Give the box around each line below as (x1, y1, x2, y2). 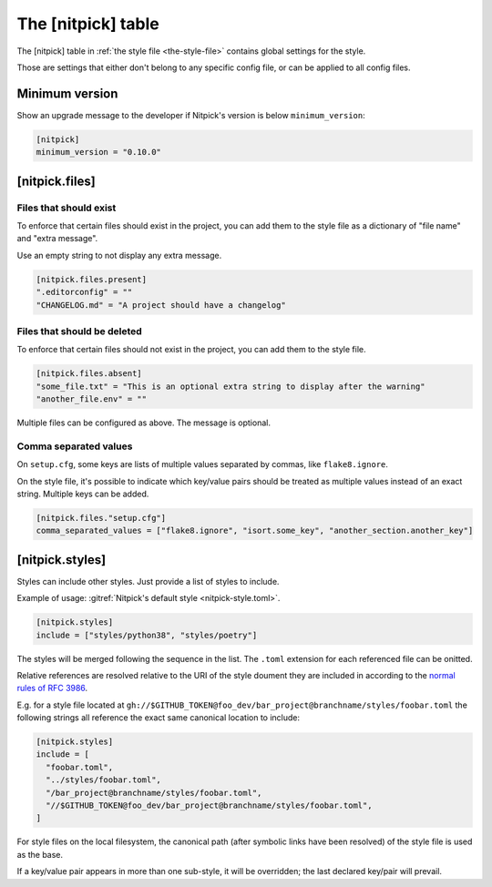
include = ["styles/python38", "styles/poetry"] (36, 629, 258, 640)
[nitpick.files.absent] (36, 369, 143, 379)
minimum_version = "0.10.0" (36, 147, 161, 158)
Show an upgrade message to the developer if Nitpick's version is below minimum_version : (16, 109, 366, 120)
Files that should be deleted (16, 324, 143, 337)
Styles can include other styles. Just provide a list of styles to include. (16, 576, 280, 586)
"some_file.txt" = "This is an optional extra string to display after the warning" (36, 381, 425, 392)
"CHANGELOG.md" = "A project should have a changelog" (36, 300, 286, 310)
